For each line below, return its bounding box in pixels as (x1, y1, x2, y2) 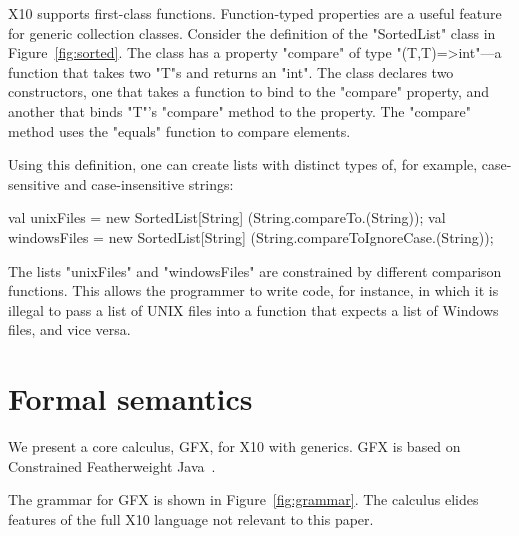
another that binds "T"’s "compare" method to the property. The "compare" (8, 100, 472, 121)
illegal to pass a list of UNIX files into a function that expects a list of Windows (8, 299, 499, 320)
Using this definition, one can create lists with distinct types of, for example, (8, 154, 478, 175)
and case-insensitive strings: (64, 173, 234, 194)
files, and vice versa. (8, 319, 131, 340)
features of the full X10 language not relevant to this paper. (8, 508, 374, 529)
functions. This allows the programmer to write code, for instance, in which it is (8, 280, 499, 301)
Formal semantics (8, 378, 253, 419)
